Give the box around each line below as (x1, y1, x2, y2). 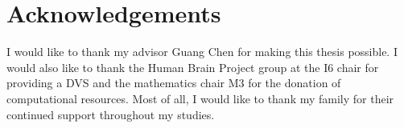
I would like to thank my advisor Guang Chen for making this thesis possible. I (6, 43, 398, 60)
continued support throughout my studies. (6, 106, 215, 122)
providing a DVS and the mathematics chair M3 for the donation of (6, 74, 341, 91)
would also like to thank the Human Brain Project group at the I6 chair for (6, 58, 379, 75)
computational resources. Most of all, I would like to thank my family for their (6, 90, 394, 106)
